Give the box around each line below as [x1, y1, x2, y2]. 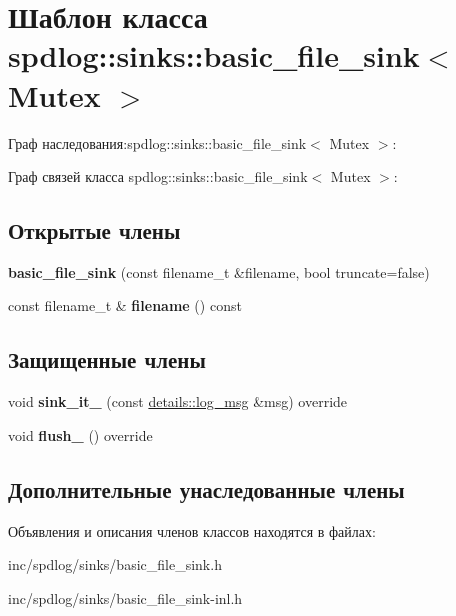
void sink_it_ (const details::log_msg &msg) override [8, 391, 348, 412]
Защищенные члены [8, 344, 206, 375]
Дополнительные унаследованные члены [8, 473, 405, 504]
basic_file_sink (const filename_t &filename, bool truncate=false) [8, 261, 430, 282]
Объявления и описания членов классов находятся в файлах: [8, 520, 376, 541]
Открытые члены [8, 215, 181, 246]
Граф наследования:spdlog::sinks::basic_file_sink [8, 132, 307, 153]
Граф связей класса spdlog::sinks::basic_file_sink [8, 166, 308, 187]
